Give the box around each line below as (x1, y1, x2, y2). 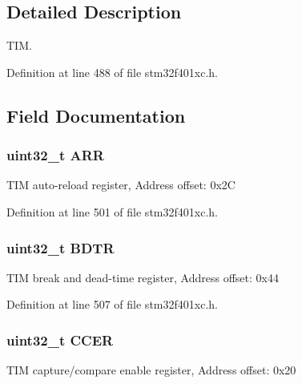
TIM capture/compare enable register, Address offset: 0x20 (6, 362, 296, 378)
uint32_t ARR (6, 145, 104, 165)
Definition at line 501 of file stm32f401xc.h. (6, 203, 218, 220)
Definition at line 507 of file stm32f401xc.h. (6, 296, 218, 313)
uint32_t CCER (6, 329, 114, 350)
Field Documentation (6, 103, 186, 127)
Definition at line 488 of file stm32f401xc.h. (6, 63, 218, 80)
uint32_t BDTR (6, 237, 115, 257)
